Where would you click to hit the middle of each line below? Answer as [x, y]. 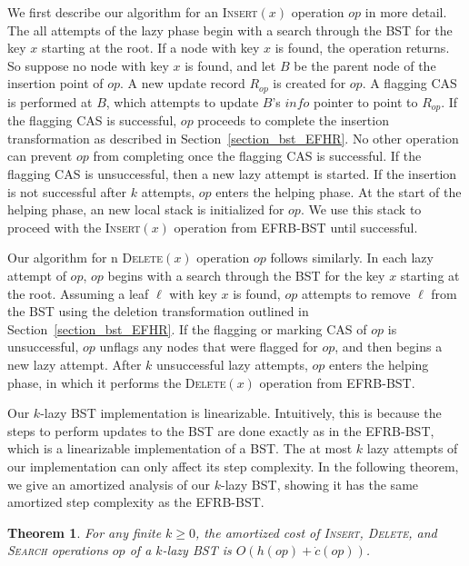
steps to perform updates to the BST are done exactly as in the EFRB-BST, [221, 430]
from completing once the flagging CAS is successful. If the [257, 156]
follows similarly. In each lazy [352, 258]
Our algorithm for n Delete [85, 258]
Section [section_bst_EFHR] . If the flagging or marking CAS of [187, 328]
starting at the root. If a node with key [150, 48]
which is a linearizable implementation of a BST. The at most [180, 448]
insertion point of [55, 83]
